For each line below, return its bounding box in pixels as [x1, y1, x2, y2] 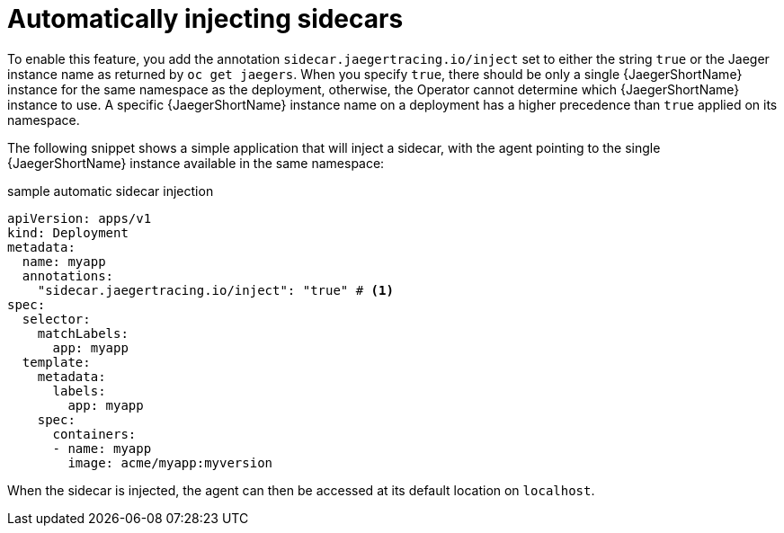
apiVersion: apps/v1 [7, 210, 152, 226]
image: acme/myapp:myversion [67, 455, 273, 470]
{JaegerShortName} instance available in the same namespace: [7, 155, 385, 171]
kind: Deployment [7, 225, 129, 240]
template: [22, 354, 91, 369]
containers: [52, 426, 137, 441]
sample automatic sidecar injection [7, 182, 214, 199]
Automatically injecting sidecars [7, 4, 404, 34]
